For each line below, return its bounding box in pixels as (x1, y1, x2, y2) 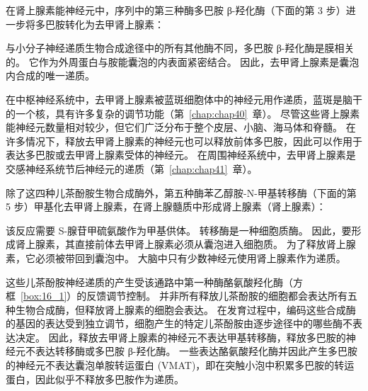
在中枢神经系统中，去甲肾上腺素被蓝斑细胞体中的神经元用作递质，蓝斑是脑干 (6, 91, 362, 106)
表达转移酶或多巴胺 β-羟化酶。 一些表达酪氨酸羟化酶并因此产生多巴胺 (35, 344, 358, 358)
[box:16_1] (21, 288, 67, 303)
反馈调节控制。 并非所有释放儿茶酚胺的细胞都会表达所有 (86, 288, 348, 303)
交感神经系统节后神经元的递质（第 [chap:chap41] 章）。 (6, 161, 258, 176)
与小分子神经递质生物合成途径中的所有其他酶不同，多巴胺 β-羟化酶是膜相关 (6, 40, 355, 55)
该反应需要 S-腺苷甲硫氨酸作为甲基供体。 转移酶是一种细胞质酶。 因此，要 (6, 222, 352, 237)
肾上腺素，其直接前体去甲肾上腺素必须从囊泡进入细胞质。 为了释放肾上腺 (15, 237, 356, 251)
